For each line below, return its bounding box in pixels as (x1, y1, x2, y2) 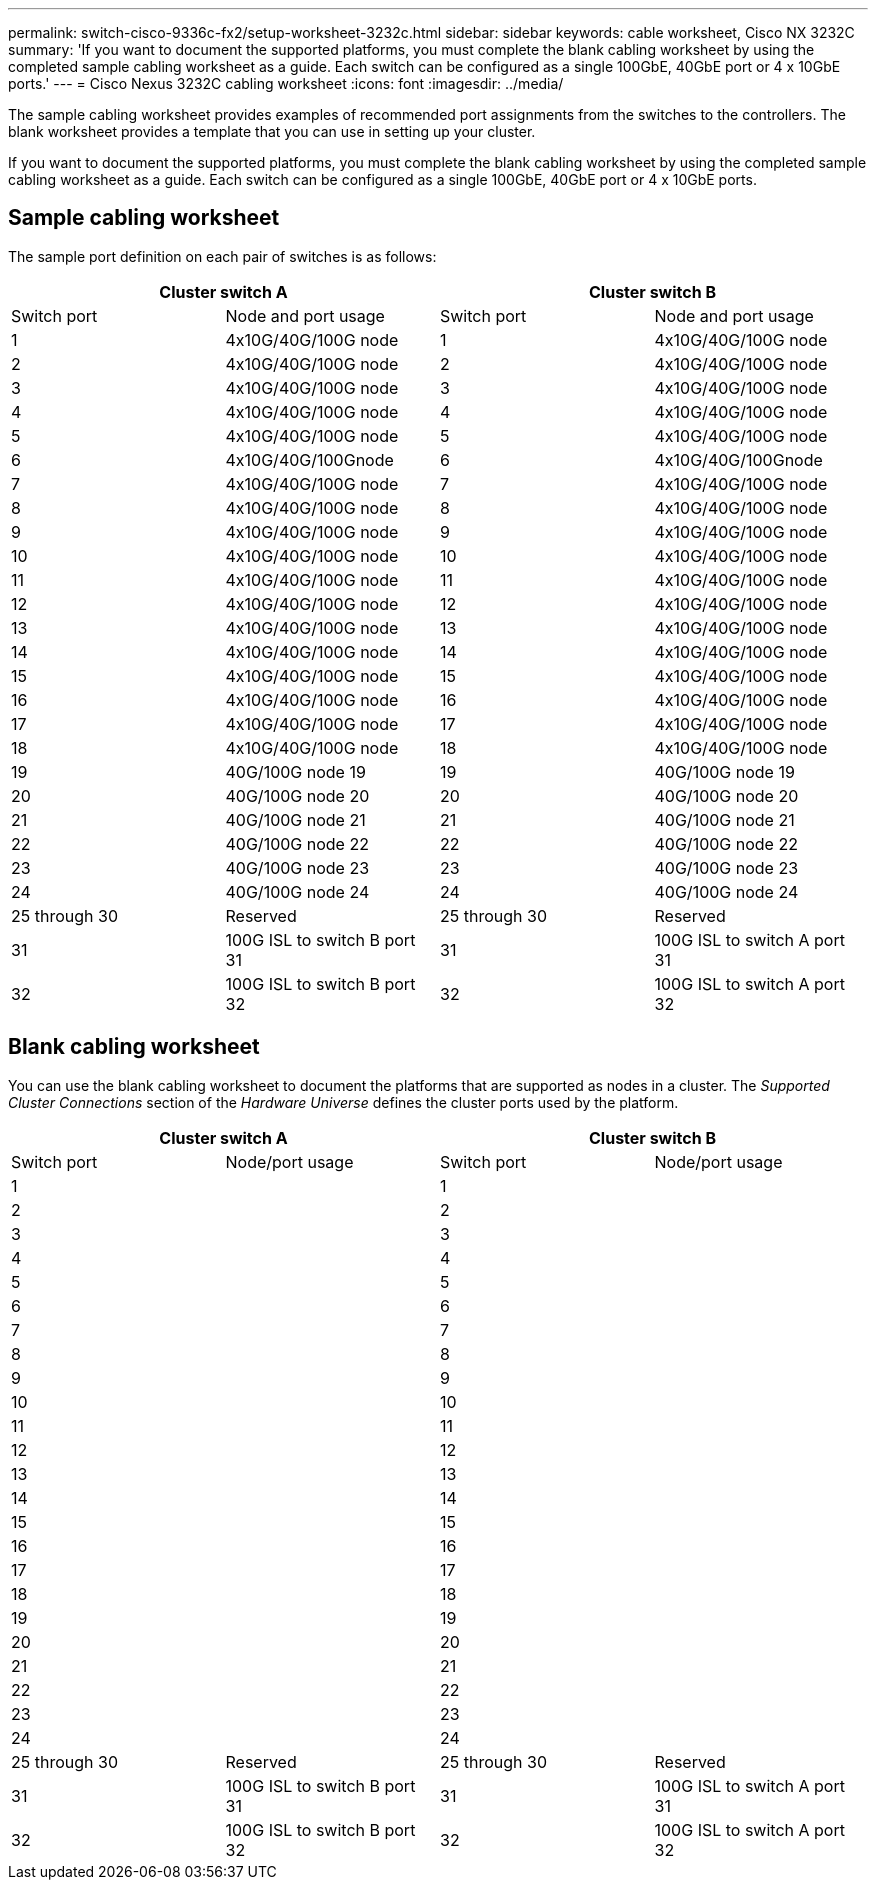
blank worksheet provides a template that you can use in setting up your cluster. (8, 123, 536, 140)
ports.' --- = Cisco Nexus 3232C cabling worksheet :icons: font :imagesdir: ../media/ (8, 75, 564, 92)
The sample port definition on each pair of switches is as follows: (8, 247, 437, 265)
